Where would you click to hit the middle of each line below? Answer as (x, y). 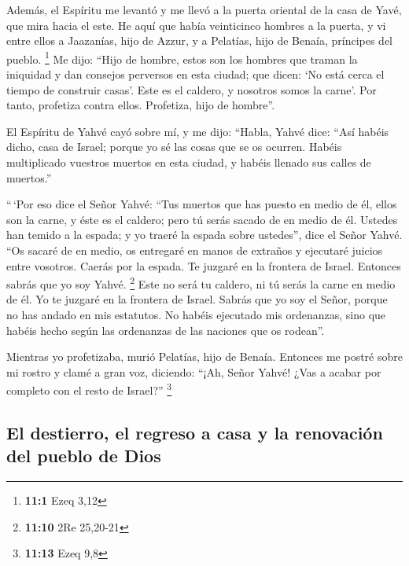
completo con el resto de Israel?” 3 (89, 389)
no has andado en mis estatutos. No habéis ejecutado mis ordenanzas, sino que (196, 314)
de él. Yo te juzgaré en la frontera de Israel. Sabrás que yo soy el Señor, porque (197, 299)
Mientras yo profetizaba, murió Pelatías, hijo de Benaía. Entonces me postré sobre (204, 357)
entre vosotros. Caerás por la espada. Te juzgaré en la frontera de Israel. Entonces (204, 265)
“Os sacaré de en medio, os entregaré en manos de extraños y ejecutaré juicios (195, 250)
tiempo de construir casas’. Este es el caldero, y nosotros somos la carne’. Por (192, 89)
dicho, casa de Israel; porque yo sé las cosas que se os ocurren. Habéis (174, 147)
